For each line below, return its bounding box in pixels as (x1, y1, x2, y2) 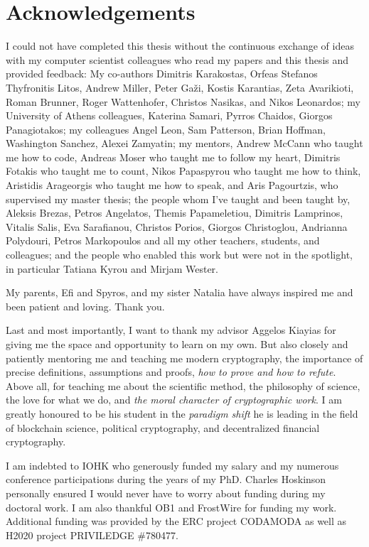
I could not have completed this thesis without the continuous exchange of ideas (6, 38, 354, 53)
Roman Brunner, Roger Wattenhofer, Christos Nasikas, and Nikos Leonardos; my (6, 94, 360, 109)
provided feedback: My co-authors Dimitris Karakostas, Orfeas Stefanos (6, 66, 318, 81)
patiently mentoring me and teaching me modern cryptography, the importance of (6, 350, 363, 365)
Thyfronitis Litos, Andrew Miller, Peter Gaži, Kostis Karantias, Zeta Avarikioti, (6, 80, 354, 94)
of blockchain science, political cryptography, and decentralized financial (6, 420, 320, 435)
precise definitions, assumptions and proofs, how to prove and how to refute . (6, 364, 336, 379)
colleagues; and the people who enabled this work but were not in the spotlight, (6, 247, 353, 262)
